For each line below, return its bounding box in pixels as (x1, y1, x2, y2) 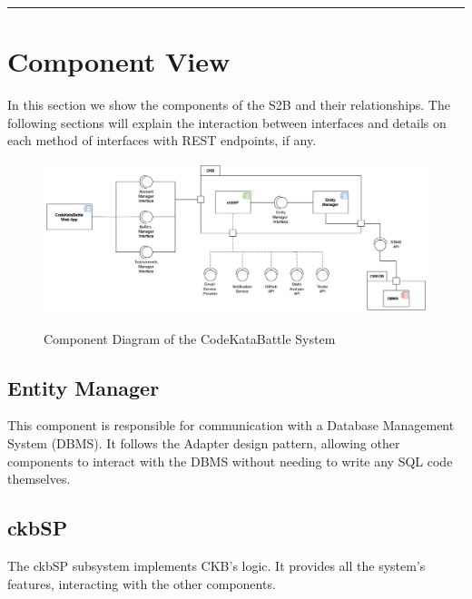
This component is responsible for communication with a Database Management (7, 416, 455, 435)
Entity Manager (7, 373, 160, 401)
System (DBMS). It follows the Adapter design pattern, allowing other (7, 433, 400, 452)
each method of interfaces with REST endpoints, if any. (7, 131, 317, 150)
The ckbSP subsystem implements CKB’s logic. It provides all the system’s (7, 555, 426, 574)
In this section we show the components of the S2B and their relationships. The (7, 95, 450, 114)
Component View (7, 43, 231, 80)
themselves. (7, 469, 71, 488)
